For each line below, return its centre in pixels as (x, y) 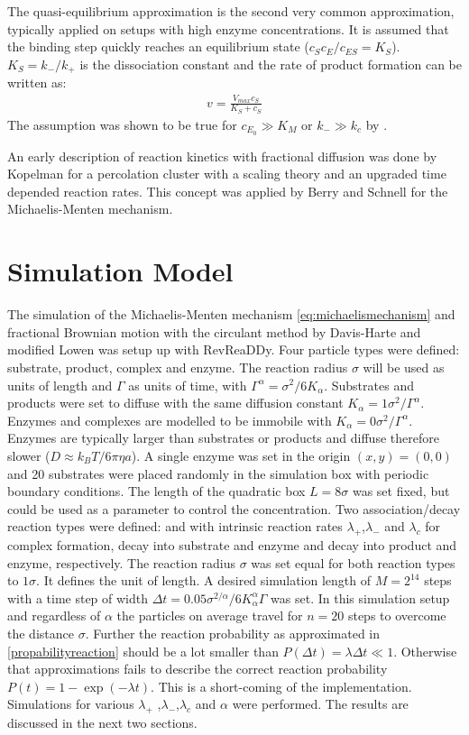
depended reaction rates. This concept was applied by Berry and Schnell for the (228, 191)
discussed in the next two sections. (102, 723)
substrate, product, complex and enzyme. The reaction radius (178, 367)
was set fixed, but (401, 491)
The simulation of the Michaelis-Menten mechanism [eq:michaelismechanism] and (231, 314)
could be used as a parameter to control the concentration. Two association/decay (234, 508)
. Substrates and (369, 385)
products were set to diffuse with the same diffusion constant (175, 403)
